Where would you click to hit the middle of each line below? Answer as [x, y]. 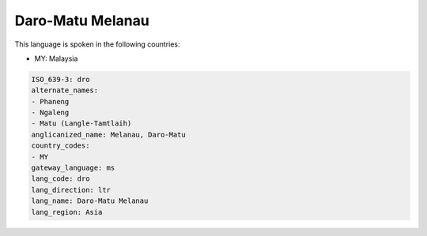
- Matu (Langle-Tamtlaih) [81, 124]
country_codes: [60, 146]
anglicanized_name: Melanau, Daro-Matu [108, 135]
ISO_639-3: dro [60, 79]
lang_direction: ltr [71, 190]
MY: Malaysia [56, 58]
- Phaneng [50, 101]
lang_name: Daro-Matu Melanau [90, 201]
